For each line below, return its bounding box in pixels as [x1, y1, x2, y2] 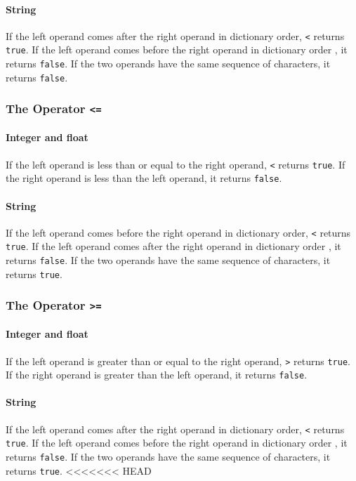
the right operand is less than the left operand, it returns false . [6, 171, 282, 185]
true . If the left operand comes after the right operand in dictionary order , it [6, 239, 341, 253]
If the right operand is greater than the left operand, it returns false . [6, 367, 308, 382]
